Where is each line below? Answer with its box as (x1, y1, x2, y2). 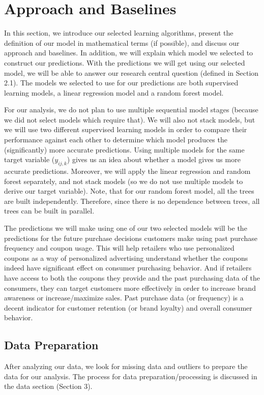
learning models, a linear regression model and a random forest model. (4, 87, 224, 98)
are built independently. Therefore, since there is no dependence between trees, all (4, 195, 260, 206)
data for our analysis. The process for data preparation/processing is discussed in (4, 371, 257, 381)
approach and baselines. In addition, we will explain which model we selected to (4, 47, 253, 58)
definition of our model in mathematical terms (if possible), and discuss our (4, 37, 240, 48)
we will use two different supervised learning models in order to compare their (4, 124, 247, 135)
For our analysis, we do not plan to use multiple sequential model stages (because (4, 104, 258, 115)
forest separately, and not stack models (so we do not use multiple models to (4, 175, 243, 186)
